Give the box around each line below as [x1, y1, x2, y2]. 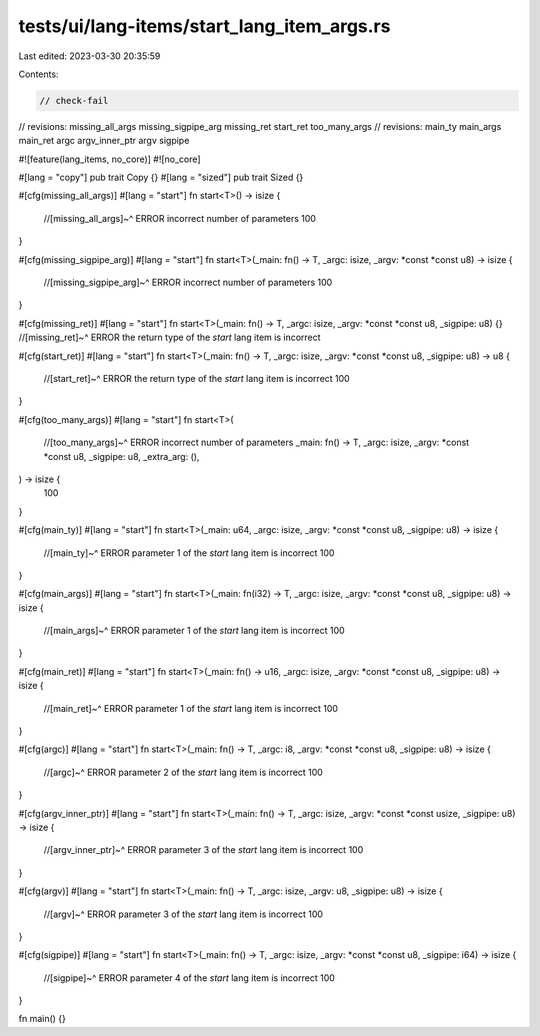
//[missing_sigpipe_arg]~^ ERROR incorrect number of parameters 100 [43, 276, 333, 289]
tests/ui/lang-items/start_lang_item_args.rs [18, 15, 391, 37]
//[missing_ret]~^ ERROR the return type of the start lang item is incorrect [18, 331, 321, 344]
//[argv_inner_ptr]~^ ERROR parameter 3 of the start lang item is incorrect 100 [43, 844, 364, 856]
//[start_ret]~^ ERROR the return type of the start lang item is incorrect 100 [43, 372, 350, 384]
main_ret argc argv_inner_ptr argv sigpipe [18, 135, 190, 147]
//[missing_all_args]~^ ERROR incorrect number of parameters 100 [43, 212, 317, 224]
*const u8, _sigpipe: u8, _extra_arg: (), [43, 450, 200, 462]
